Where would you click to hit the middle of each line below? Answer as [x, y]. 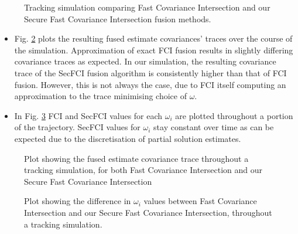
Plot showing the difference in [78, 201]
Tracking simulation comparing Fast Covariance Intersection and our [147, 7]
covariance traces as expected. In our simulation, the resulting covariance [145, 61]
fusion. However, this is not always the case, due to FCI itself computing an [150, 84]
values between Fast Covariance [200, 201]
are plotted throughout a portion [234, 115]
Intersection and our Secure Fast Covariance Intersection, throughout [148, 212]
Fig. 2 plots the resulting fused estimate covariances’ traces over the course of [153, 38]
